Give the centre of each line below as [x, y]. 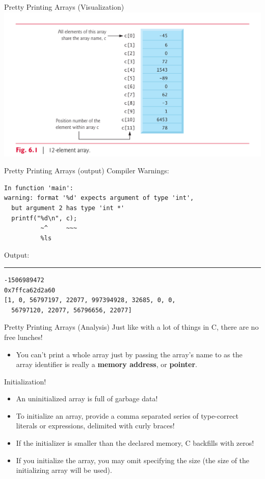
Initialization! [25, 381]
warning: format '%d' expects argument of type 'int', [99, 198]
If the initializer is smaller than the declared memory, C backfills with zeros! [135, 443]
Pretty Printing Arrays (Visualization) [64, 7]
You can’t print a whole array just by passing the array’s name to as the [129, 354]
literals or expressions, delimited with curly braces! [95, 426]
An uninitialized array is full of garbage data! [87, 398]
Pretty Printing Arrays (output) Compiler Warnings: [87, 170]
